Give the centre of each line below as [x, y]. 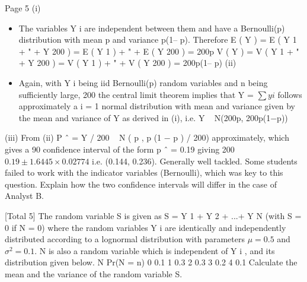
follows [290, 94]
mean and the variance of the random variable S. [94, 273]
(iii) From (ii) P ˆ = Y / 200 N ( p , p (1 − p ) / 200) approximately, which [147, 137]
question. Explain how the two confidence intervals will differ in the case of [141, 184]
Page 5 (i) [23, 8]
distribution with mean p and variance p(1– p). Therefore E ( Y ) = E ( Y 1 [158, 39]
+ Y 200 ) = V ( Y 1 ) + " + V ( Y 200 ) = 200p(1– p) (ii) [127, 63]
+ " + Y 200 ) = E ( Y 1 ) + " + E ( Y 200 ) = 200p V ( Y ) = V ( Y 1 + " [159, 51]
